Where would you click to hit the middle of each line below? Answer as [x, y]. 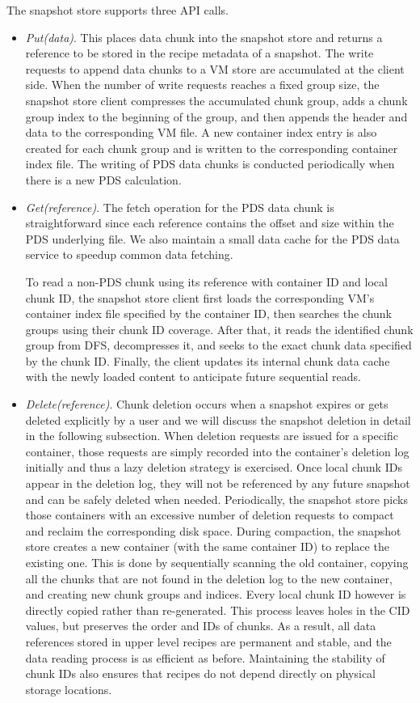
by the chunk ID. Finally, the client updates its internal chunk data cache [208, 360]
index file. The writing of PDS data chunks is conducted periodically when [210, 164]
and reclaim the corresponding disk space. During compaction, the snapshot [213, 530]
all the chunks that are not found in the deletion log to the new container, [209, 578]
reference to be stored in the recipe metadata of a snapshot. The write [199, 53]
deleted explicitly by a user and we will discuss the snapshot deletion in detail [218, 419]
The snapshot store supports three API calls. [118, 10]
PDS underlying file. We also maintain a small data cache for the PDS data [212, 238]
